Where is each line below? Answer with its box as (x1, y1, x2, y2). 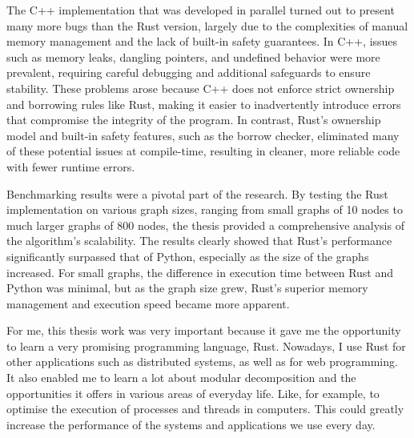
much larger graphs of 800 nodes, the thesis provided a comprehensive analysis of (6, 216, 404, 233)
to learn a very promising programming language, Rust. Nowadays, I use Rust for (6, 337, 406, 354)
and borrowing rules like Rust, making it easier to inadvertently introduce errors (6, 95, 401, 112)
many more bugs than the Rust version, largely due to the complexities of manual (6, 17, 408, 34)
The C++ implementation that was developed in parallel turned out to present (6, 2, 395, 18)
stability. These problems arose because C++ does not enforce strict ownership (6, 79, 395, 96)
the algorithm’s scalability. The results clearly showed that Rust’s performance (6, 232, 392, 249)
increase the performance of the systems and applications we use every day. (6, 416, 376, 432)
